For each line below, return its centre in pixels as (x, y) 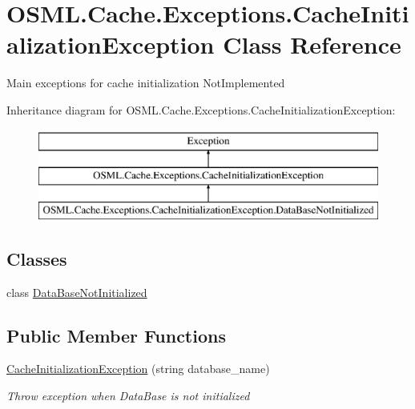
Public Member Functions (116, 335)
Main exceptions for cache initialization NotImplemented (146, 83)
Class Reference (312, 44)
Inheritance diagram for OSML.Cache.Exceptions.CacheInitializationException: (201, 109)
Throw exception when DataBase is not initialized (128, 396)
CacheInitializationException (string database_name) (138, 369)
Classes (37, 258)
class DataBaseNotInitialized (77, 292)
